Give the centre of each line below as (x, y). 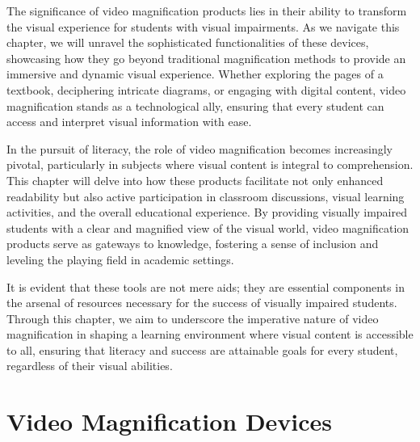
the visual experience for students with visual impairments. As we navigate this (203, 26)
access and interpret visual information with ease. (129, 122)
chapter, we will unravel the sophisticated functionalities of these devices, (188, 42)
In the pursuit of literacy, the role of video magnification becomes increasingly (199, 148)
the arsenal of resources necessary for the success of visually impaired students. (202, 303)
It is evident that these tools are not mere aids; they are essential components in (206, 286)
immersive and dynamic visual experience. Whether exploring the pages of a (195, 74)
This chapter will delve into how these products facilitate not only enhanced (195, 180)
